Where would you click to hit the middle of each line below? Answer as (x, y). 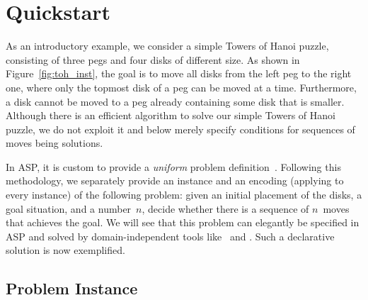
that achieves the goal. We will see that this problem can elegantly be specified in (183, 222)
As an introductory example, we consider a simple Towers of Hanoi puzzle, (167, 46)
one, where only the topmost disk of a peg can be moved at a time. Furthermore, (181, 87)
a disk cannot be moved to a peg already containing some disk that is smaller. (175, 101)
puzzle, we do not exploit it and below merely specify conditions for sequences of (180, 129)
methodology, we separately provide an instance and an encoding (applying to (175, 180)
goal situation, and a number (69, 208)
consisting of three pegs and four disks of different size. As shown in (153, 59)
